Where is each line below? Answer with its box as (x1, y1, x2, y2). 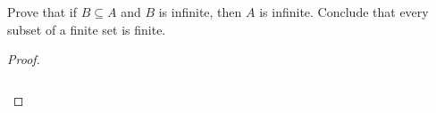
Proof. (7, 50, 40, 69)
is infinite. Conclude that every (259, 3, 429, 20)
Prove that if (7, 3, 78, 20)
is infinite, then (158, 3, 242, 20)
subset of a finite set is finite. (7, 20, 166, 38)
